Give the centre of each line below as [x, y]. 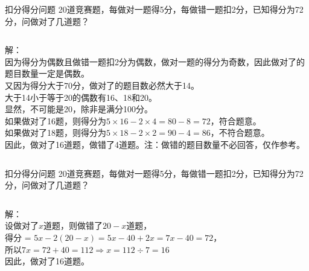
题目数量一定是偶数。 [47, 73]
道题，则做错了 [73, 225]
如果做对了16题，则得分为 [56, 120]
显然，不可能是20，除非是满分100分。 [79, 109]
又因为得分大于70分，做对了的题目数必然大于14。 [102, 85]
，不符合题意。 [240, 132]
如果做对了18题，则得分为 [56, 132]
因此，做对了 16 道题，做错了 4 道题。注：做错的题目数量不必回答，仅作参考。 [155, 144]
